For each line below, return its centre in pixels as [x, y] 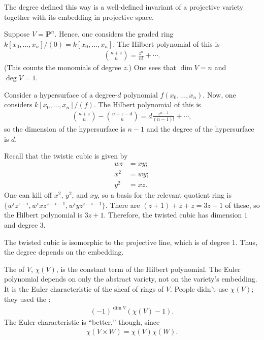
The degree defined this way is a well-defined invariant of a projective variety [124, 7]
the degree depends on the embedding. [64, 252]
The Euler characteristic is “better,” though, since [82, 321]
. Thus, [246, 242]
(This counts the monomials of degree [63, 67]
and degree [21, 225]
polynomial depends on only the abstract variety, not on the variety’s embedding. [131, 279]
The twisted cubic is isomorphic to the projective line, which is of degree [117, 242]
